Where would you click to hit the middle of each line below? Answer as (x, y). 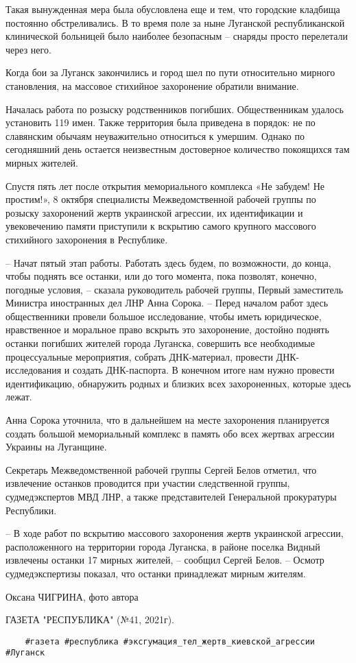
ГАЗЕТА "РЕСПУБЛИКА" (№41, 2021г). (90, 619)
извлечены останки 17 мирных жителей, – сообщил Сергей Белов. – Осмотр (165, 560)
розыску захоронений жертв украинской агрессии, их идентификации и (154, 212)
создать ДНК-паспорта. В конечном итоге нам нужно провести (203, 370)
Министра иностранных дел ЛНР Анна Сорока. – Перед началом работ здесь (167, 303)
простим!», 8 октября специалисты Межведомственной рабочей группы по (161, 199)
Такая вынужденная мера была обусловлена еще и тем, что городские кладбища (173, 9)
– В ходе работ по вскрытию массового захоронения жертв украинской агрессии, (175, 533)
